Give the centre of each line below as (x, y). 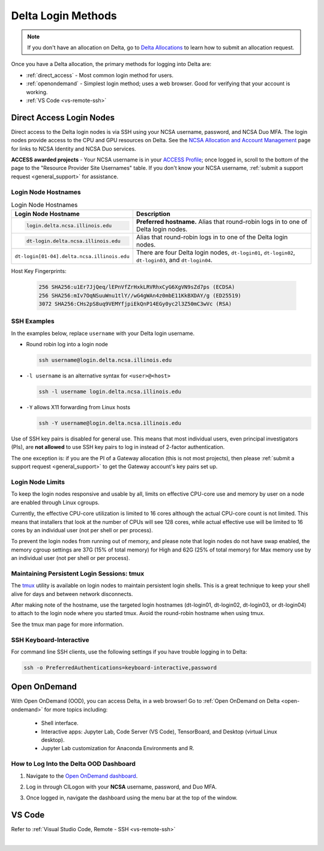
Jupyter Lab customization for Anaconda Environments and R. (118, 748)
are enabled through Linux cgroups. (55, 502)
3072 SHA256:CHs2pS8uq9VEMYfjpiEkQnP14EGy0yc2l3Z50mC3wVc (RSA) (135, 304)
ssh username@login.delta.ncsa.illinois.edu (105, 360)
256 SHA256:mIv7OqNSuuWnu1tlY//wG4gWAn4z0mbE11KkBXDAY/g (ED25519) (140, 295)
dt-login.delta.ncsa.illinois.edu (73, 241)
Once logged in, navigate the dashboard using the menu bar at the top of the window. (132, 798)
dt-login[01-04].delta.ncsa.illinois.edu (72, 256)
